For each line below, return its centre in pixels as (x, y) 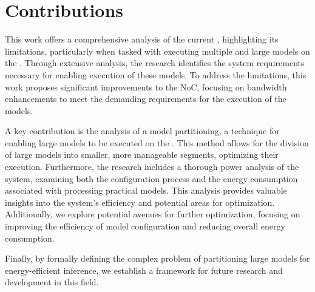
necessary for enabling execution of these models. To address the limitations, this (156, 74)
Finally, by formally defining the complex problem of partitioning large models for (157, 258)
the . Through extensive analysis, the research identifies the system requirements (155, 63)
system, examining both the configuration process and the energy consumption (151, 178)
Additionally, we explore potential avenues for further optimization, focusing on (153, 214)
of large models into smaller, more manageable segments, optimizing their (142, 154)
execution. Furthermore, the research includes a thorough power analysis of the (152, 167)
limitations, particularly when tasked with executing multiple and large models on (157, 51)
